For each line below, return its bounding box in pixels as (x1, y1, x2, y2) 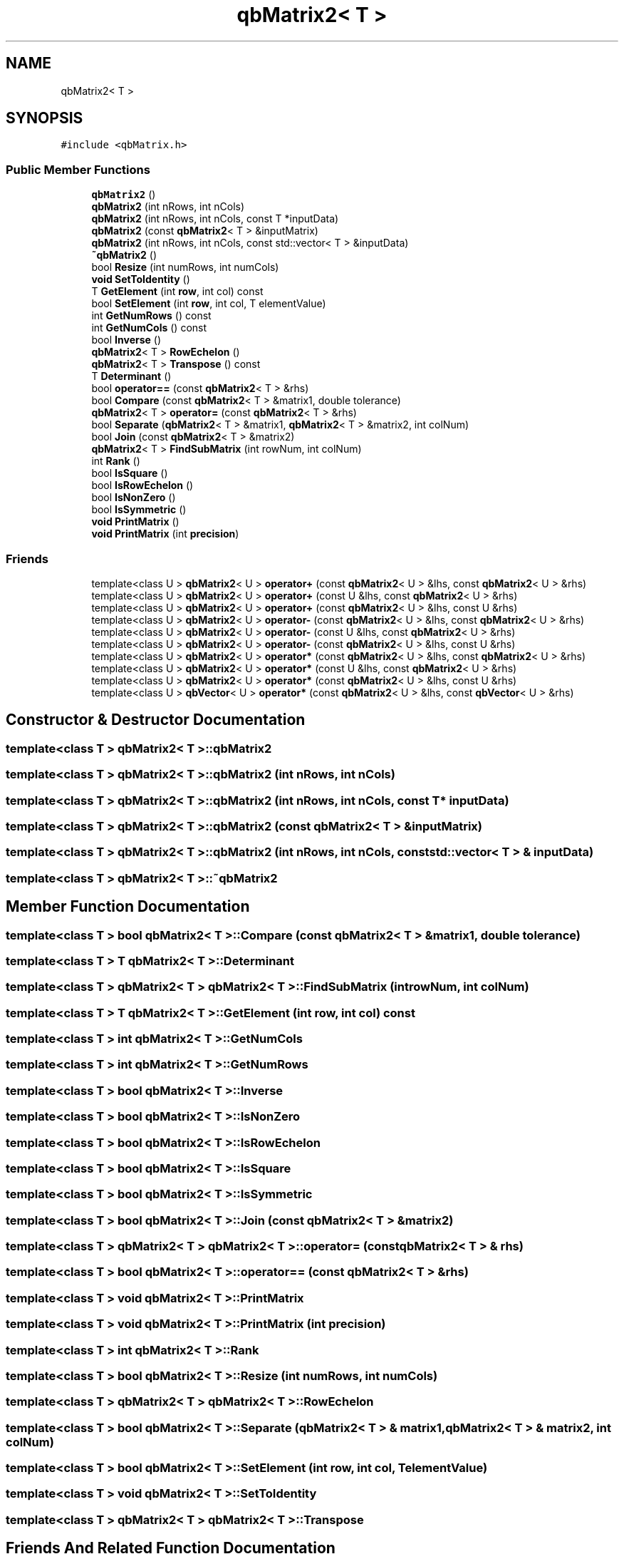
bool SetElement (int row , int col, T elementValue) (91, 297, 326, 310)
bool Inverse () (91, 334, 162, 346)
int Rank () (91, 455, 140, 468)
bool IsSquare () (91, 467, 168, 480)
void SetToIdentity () (91, 273, 190, 286)
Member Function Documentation (6, 897, 250, 916)
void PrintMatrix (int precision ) (91, 528, 239, 540)
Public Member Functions (6, 162, 150, 177)
